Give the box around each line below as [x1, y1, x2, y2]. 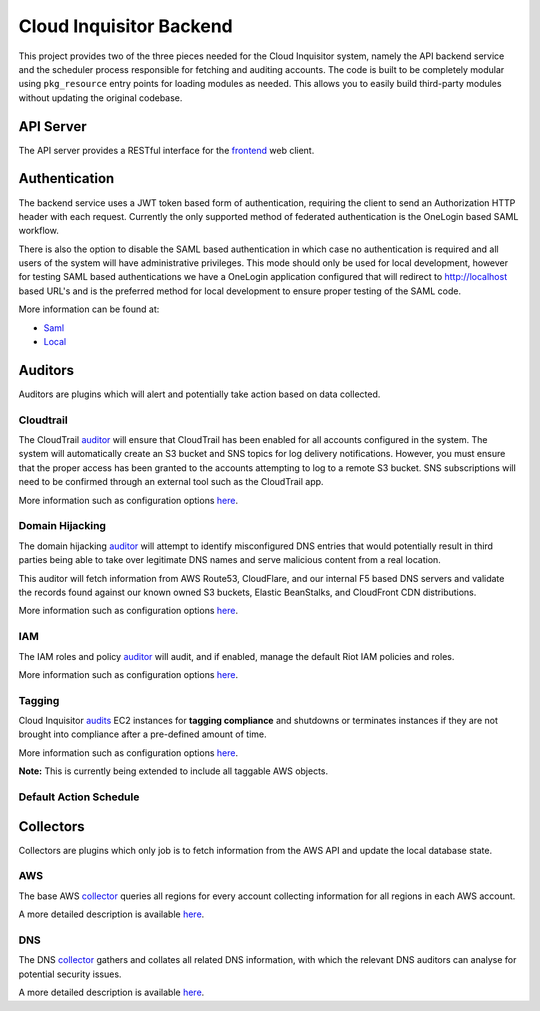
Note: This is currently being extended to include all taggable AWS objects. [18, 765, 329, 777]
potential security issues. [18, 968, 122, 980]
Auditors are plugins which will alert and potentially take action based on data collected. [18, 388, 381, 400]
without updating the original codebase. [18, 91, 183, 104]
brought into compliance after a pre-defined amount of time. [18, 728, 267, 740]
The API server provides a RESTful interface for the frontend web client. [18, 144, 315, 156]
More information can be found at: [18, 303, 160, 315]
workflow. [18, 225, 59, 237]
